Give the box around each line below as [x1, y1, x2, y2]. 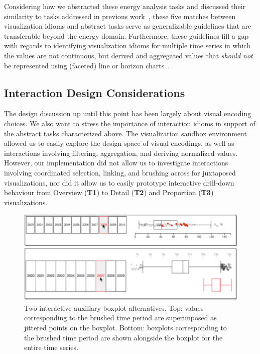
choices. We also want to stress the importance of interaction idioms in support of [4, 118, 255, 128]
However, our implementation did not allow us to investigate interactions [4, 157, 228, 168]
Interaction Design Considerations [4, 84, 185, 100]
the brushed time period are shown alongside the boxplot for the [24, 332, 223, 342]
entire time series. [24, 342, 78, 352]
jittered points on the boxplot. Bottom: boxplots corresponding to [24, 322, 227, 332]
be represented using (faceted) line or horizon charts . [4, 60, 170, 70]
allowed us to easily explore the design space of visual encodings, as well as [4, 138, 234, 148]
